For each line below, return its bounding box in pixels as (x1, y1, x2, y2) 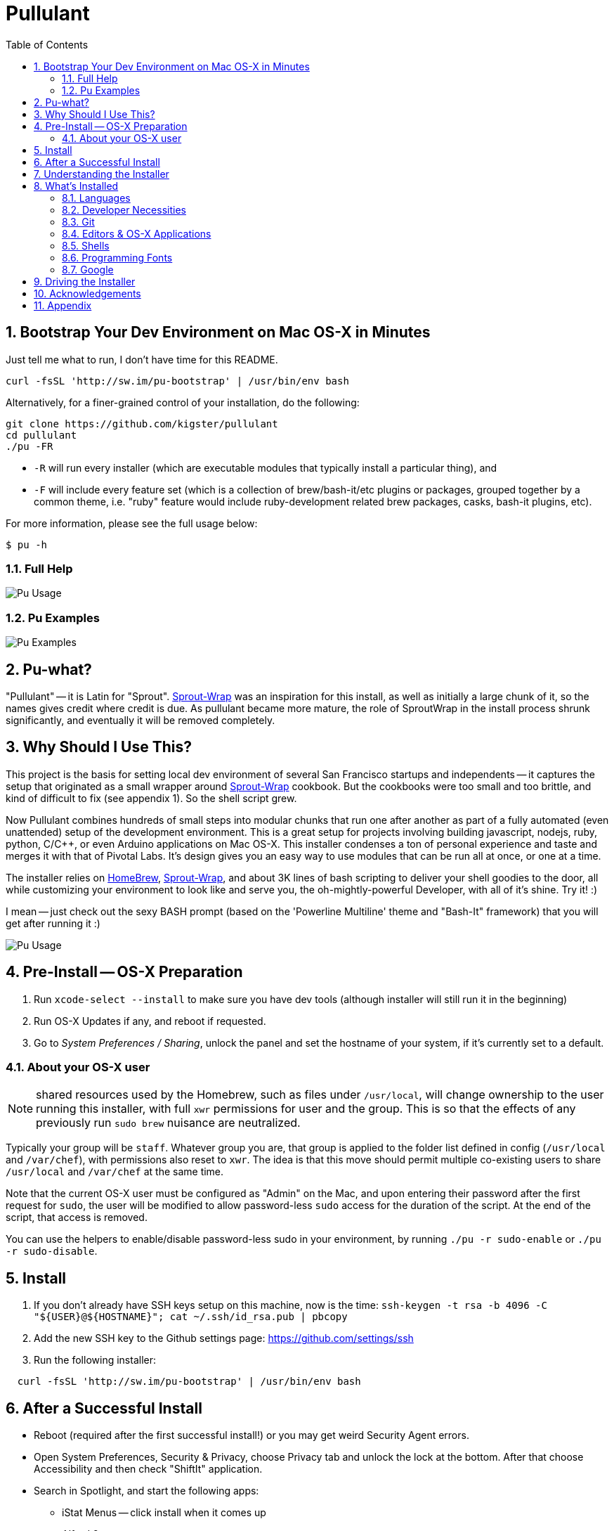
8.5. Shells (62, 239, 110, 252)
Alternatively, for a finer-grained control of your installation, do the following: (6, 396, 360, 408)
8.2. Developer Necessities (62, 203, 186, 216)
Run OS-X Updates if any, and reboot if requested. (34, 1014, 266, 1027)
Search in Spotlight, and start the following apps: (34, 1485, 259, 1497)
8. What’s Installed (34, 179, 119, 192)
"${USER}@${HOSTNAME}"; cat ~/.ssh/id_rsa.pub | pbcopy (34, 1311, 348, 1323)
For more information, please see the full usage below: (6, 517, 258, 529)
